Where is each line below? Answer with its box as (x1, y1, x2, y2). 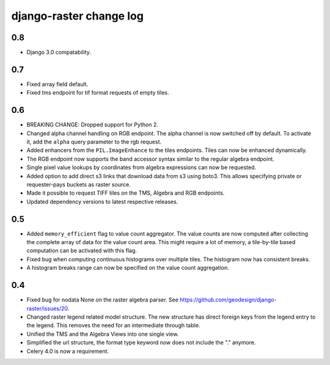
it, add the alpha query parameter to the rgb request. (26, 138, 162, 146)
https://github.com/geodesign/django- (179, 296, 277, 303)
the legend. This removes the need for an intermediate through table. (26, 322, 200, 329)
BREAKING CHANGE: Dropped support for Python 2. (26, 121, 158, 128)
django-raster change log (11, 9, 144, 23)
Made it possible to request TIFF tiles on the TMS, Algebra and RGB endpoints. (26, 189, 225, 197)
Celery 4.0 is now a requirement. (26, 347, 109, 355)
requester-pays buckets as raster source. (26, 181, 131, 188)
